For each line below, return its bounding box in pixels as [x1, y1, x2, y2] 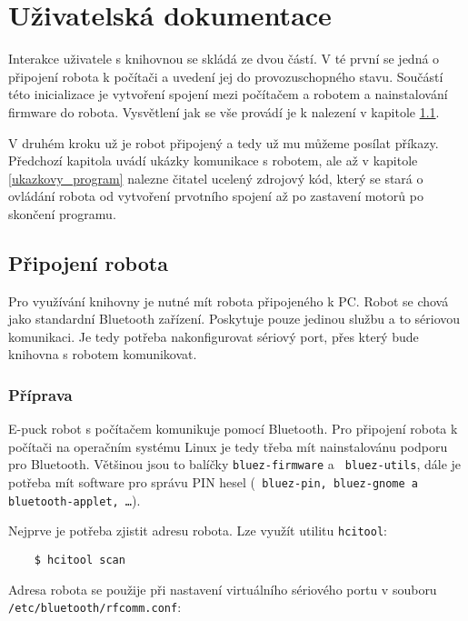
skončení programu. [8, 204, 116, 223]
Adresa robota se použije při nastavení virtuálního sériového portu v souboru [8, 579, 437, 598]
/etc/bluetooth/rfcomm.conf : [8, 597, 182, 616]
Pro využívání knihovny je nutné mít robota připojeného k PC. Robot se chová [8, 291, 449, 310]
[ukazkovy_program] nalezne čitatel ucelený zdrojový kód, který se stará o [8, 168, 423, 187]
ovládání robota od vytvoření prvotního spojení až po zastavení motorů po [8, 186, 423, 205]
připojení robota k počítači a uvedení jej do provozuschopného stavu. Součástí [8, 66, 443, 85]
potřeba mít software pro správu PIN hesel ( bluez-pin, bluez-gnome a [8, 473, 419, 492]
